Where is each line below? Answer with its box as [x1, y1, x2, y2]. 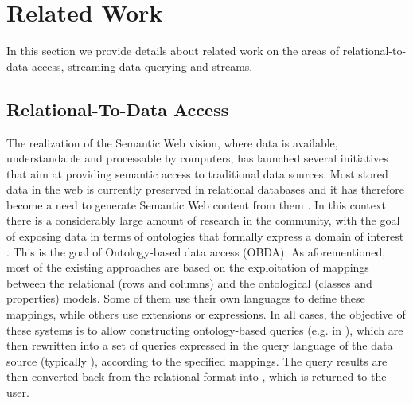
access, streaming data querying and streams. [31, 57, 253, 74]
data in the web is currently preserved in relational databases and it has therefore [6, 181, 404, 198]
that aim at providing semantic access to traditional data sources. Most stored [6, 165, 388, 182]
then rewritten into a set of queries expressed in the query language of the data [6, 337, 393, 354]
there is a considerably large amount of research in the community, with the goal [6, 212, 400, 229]
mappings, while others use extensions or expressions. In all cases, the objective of [6, 306, 406, 323]
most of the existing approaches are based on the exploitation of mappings [6, 259, 369, 276]
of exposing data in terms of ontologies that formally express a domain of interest [6, 228, 404, 245]
